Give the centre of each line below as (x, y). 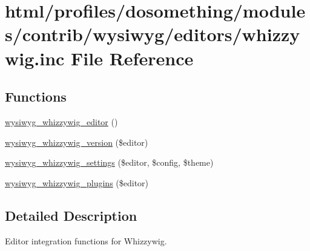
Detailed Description (71, 215)
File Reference (132, 58)
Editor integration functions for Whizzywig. (86, 240)
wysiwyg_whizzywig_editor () (61, 121)
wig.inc (35, 58)
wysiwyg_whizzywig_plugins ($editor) (77, 182)
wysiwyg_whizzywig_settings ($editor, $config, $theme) (109, 162)
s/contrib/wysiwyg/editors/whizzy (153, 34)
